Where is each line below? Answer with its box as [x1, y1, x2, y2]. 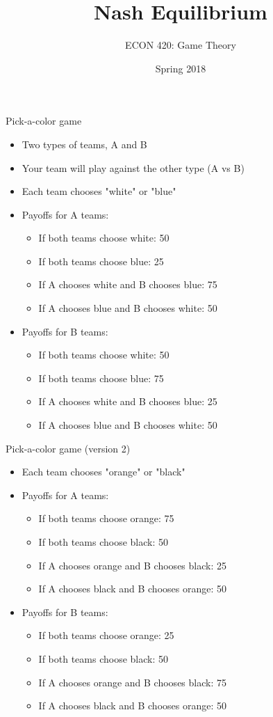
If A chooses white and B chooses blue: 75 [38, 277, 217, 292]
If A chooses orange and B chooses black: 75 [38, 675, 226, 689]
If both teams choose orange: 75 [38, 511, 174, 526]
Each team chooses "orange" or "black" [22, 464, 185, 479]
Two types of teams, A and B [22, 136, 147, 151]
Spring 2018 [155, 61, 206, 75]
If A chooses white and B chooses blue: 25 [38, 394, 217, 409]
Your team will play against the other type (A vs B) [22, 160, 245, 175]
